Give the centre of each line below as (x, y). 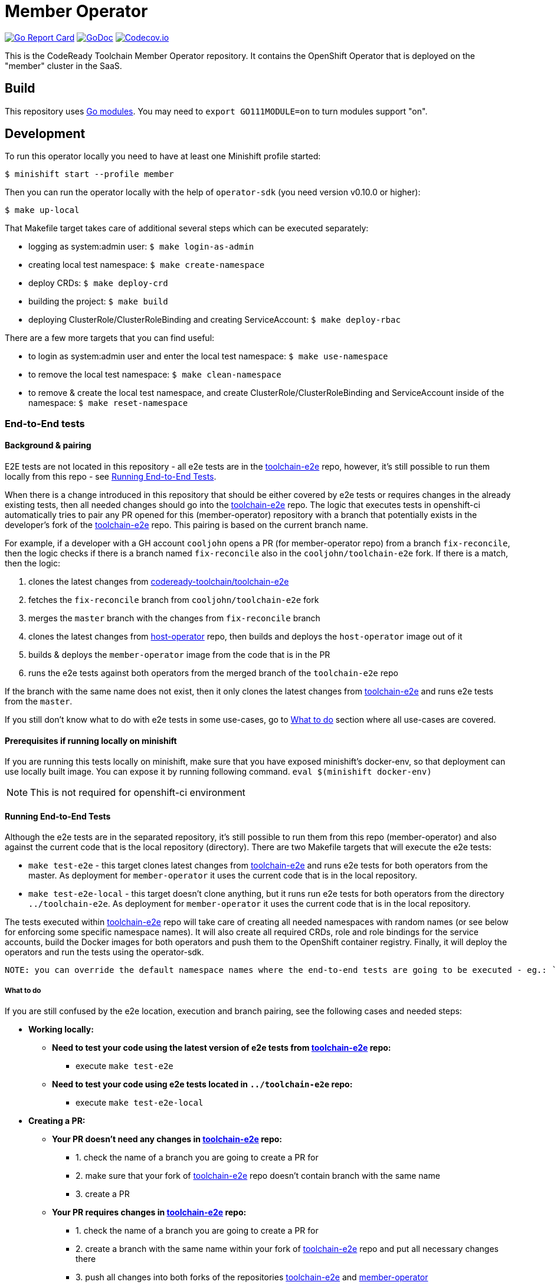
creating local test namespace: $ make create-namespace (147, 265)
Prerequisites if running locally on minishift (91, 740)
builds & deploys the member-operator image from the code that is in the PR (179, 655)
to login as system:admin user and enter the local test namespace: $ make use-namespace (208, 356)
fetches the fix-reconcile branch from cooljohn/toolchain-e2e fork (174, 600)
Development (45, 134)
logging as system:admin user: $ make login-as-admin (141, 247)
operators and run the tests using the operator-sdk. (104, 952)
